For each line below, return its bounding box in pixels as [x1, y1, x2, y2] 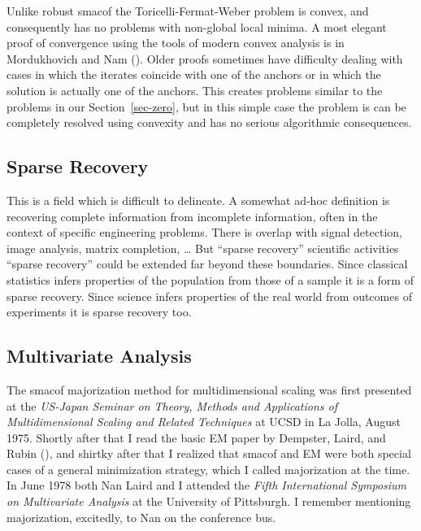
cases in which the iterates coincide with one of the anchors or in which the [7, 66, 381, 83]
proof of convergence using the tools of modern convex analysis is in [7, 34, 345, 51]
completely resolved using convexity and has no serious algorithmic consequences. [7, 114, 412, 131]
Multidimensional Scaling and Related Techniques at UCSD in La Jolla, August [7, 413, 401, 430]
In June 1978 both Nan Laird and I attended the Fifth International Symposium [7, 477, 407, 494]
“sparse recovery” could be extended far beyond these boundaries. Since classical [7, 255, 408, 272]
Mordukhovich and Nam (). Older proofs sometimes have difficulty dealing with [7, 50, 403, 67]
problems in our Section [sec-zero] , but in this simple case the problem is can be [7, 98, 406, 115]
